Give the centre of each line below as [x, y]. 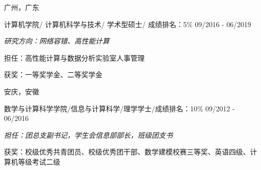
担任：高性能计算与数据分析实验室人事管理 [74, 57]
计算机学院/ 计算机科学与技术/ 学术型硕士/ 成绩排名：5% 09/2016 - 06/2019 [128, 24]
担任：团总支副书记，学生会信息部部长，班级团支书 [88, 135]
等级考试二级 [39, 161]
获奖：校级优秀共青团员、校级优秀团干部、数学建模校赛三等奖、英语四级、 [127, 152]
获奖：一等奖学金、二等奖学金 [53, 74]
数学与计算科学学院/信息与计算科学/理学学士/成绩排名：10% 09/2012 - [119, 108]
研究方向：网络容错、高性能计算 [57, 41]
